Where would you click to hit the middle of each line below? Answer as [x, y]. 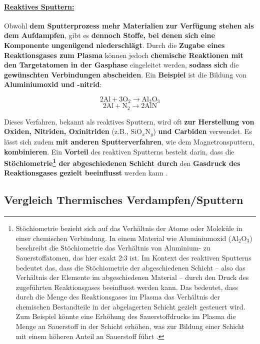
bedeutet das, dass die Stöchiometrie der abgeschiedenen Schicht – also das [130, 267]
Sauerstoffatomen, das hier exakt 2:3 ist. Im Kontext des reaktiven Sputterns [133, 257]
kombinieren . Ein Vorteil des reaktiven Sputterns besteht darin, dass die [119, 151]
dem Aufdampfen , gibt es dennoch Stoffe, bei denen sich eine [109, 35]
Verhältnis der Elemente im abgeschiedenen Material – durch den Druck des [132, 277]
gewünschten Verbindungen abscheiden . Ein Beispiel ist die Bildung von [125, 74]
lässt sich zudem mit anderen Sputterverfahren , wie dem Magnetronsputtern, [129, 141]
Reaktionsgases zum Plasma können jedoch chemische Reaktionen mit [124, 55]
